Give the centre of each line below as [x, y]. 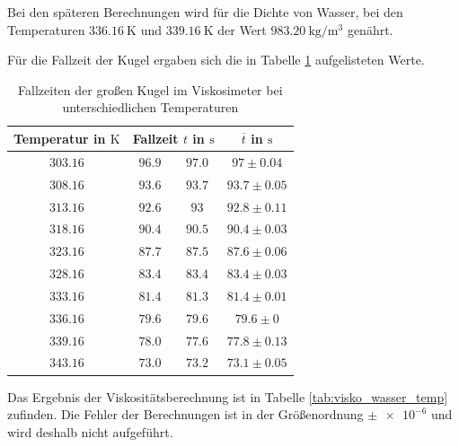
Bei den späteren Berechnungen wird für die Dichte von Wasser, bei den [205, 12]
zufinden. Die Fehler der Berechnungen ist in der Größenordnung [185, 414]
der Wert [242, 29]
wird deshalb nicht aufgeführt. [90, 431]
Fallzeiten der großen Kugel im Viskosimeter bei [150, 89]
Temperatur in [60, 138]
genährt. [370, 29]
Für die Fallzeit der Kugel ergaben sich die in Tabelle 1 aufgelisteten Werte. [216, 60]
